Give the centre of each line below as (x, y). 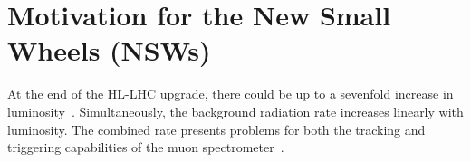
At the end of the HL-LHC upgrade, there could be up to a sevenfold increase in (231, 94)
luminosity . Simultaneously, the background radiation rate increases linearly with (235, 111)
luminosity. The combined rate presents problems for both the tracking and (216, 129)
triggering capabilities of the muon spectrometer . (146, 147)
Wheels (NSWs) (109, 50)
